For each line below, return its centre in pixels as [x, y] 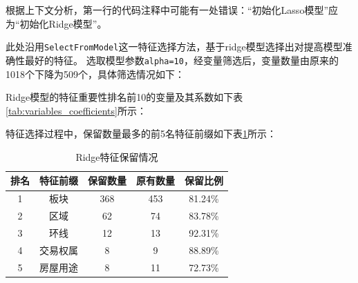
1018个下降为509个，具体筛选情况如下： [95, 74]
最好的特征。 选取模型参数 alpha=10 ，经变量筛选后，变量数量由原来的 [181, 60]
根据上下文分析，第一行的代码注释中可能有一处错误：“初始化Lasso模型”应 [172, 10]
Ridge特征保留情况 [117, 156]
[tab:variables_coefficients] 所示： [76, 110]
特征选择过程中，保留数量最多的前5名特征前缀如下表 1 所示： [141, 134]
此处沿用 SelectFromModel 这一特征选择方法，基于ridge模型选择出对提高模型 [174, 47]
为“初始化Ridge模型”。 [56, 23]
